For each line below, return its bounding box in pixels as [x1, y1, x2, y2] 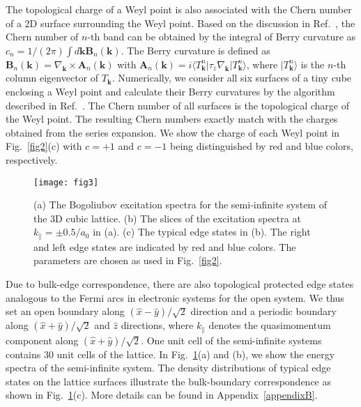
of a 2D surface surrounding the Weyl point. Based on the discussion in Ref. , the [6, 15, 355, 30]
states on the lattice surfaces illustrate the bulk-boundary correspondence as [6, 374, 332, 388]
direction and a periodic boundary [190, 304, 337, 318]
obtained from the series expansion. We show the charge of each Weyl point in [6, 125, 340, 139]
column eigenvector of [6, 70, 99, 85]
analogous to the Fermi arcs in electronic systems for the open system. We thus [6, 290, 344, 305]
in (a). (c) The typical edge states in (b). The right [93, 224, 311, 239]
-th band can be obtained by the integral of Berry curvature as [87, 29, 356, 44]
